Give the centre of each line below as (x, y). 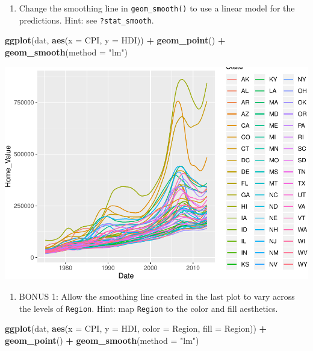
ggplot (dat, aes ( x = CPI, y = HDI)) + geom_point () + (115, 40)
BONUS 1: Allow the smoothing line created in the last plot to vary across (157, 296)
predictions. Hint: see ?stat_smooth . (86, 20)
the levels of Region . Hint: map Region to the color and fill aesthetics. (148, 308)
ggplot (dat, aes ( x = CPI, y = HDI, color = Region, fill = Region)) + (136, 328)
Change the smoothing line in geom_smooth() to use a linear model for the (157, 8)
